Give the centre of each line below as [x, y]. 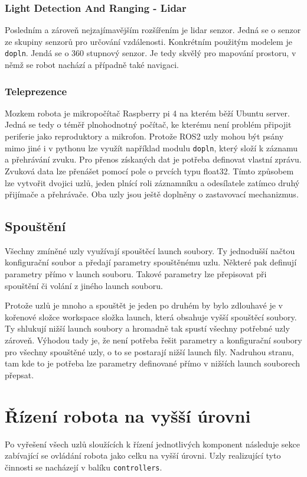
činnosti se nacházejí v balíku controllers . [84, 467]
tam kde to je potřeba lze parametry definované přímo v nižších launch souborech [153, 363]
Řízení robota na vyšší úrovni [128, 415]
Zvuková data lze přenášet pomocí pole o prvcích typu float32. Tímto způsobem [149, 171]
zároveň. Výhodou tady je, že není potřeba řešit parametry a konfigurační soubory [153, 340]
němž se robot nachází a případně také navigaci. [92, 65]
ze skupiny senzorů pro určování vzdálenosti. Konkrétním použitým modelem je [148, 41]
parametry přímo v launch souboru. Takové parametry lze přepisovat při [136, 274]
